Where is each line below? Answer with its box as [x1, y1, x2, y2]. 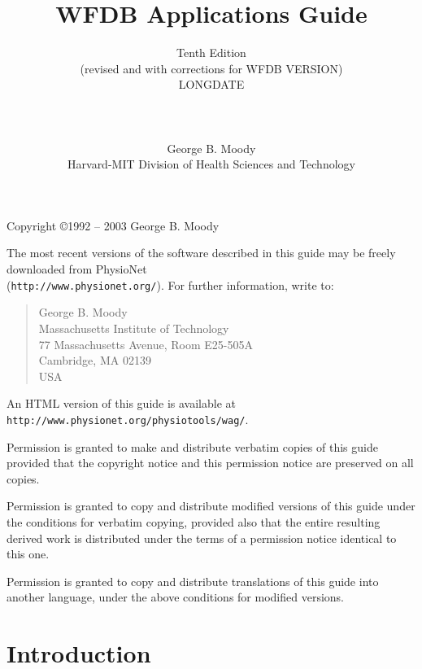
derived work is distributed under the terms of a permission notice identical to [7, 529, 397, 546]
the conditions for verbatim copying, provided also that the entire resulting [7, 513, 381, 530]
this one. [7, 545, 50, 562]
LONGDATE [178, 76, 245, 93]
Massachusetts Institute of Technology [38, 319, 229, 336]
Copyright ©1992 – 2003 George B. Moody [7, 216, 220, 234]
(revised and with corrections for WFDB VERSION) [80, 59, 343, 77]
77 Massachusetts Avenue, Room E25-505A [38, 335, 253, 352]
